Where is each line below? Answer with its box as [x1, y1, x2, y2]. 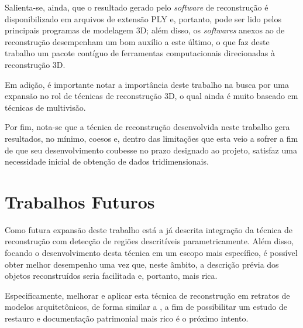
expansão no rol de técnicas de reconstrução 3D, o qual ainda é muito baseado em [5, 90, 298, 102]
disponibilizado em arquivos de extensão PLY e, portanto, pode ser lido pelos [5, 12, 282, 25]
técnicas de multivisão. [5, 101, 86, 113]
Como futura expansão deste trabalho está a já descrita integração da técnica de [5, 223, 292, 235]
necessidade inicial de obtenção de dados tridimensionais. [5, 155, 209, 168]
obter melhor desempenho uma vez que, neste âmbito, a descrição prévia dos [5, 258, 279, 270]
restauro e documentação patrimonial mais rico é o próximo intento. [5, 312, 249, 324]
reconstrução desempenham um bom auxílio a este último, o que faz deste [5, 35, 270, 47]
